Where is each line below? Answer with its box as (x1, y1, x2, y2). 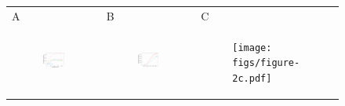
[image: (232, 42, 272, 53)
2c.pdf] (232, 72, 272, 84)
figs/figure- (232, 57, 300, 69)
